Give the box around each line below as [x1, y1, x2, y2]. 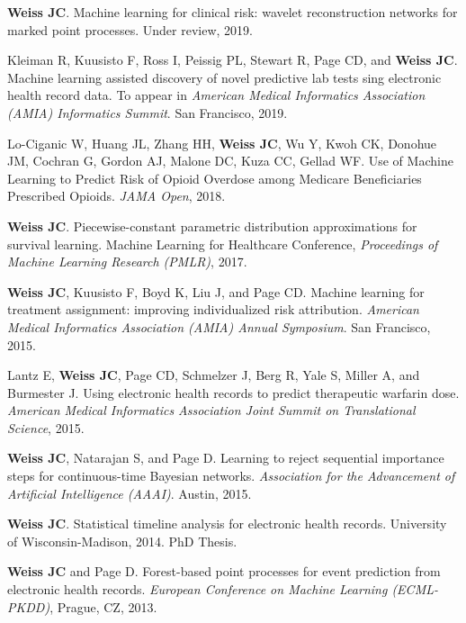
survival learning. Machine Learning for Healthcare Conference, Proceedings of [7, 234, 438, 253]
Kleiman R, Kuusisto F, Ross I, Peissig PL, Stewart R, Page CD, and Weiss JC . [7, 50, 458, 69]
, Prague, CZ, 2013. [49, 597, 157, 616]
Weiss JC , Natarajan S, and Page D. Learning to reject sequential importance [7, 448, 444, 467]
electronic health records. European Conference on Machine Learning [7, 580, 388, 599]
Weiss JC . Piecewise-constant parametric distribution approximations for [7, 216, 417, 235]
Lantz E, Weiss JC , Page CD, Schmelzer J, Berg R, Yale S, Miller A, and [7, 366, 420, 384]
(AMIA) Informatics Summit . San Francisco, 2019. [7, 103, 288, 122]
